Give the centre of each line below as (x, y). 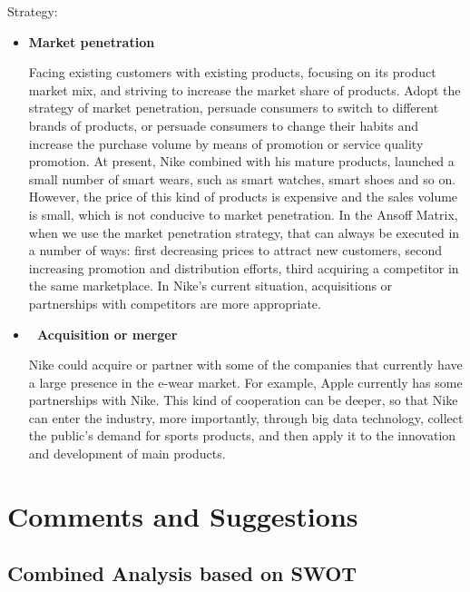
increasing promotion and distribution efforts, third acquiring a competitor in (244, 267)
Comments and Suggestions (183, 515)
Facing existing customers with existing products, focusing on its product (232, 72)
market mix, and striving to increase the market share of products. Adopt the (245, 89)
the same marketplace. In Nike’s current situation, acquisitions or (211, 286)
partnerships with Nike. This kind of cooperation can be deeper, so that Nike (243, 400)
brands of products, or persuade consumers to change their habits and (224, 125)
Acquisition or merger (108, 334)
